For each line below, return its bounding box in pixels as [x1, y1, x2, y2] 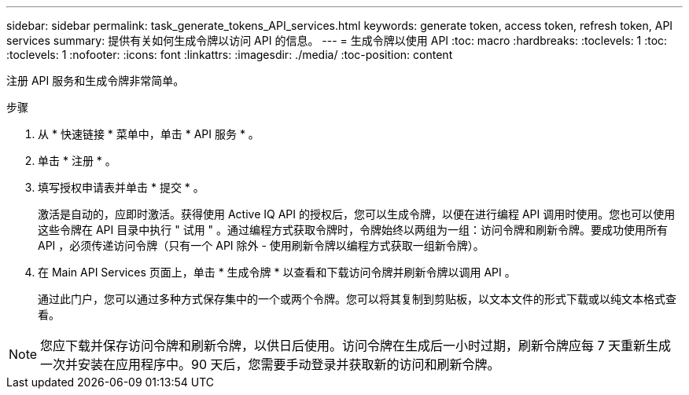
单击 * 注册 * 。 [38, 154, 116, 167]
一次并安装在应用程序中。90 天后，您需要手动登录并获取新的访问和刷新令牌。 [40, 357, 500, 372]
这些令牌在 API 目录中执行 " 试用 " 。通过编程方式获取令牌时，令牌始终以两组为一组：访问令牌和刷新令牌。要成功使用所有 [38, 223, 669, 236]
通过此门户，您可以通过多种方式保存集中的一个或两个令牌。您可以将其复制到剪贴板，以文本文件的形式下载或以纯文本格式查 [38, 292, 676, 305]
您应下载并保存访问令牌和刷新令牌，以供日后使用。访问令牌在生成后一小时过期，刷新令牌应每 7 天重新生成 [40, 338, 672, 353]
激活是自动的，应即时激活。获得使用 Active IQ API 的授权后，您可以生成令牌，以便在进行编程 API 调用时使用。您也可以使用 [38, 207, 676, 221]
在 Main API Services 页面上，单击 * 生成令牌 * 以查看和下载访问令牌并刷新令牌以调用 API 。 [38, 265, 516, 279]
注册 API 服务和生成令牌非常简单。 [6, 74, 185, 87]
